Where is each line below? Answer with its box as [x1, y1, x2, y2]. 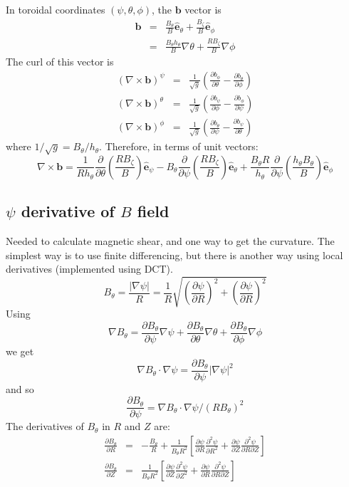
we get [6, 344, 34, 359]
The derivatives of [6, 419, 84, 434]
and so [6, 381, 34, 396]
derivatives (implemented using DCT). [6, 261, 173, 276]
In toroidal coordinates [6, 2, 105, 16]
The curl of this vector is [6, 54, 114, 69]
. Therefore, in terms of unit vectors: [99, 139, 259, 154]
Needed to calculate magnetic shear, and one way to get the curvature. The [6, 234, 335, 248]
